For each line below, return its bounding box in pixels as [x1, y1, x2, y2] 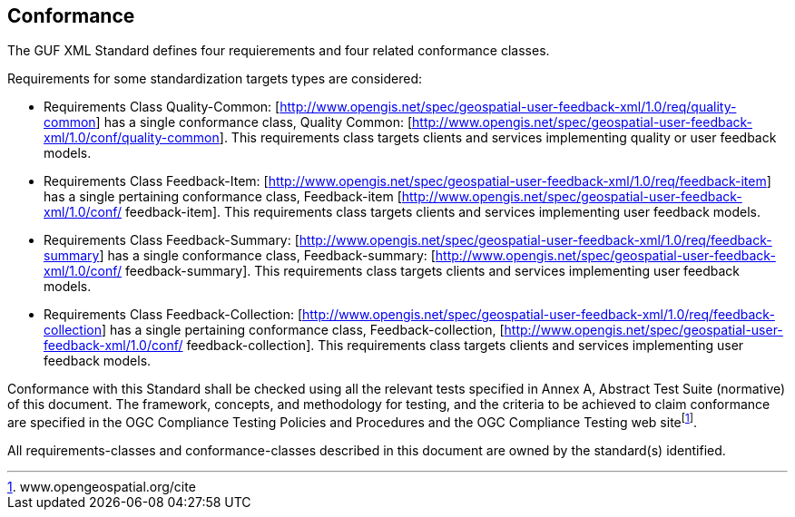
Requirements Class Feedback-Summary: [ [44, 232, 299, 249]
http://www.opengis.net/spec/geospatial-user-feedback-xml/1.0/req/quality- [280, 99, 737, 115]
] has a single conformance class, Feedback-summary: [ [99, 248, 436, 264]
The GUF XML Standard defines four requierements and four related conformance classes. [7, 43, 550, 59]
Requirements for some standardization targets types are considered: [7, 71, 423, 87]
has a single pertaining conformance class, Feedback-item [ [44, 189, 402, 205]
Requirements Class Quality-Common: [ [44, 99, 280, 115]
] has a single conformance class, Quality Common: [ [95, 114, 413, 131]
